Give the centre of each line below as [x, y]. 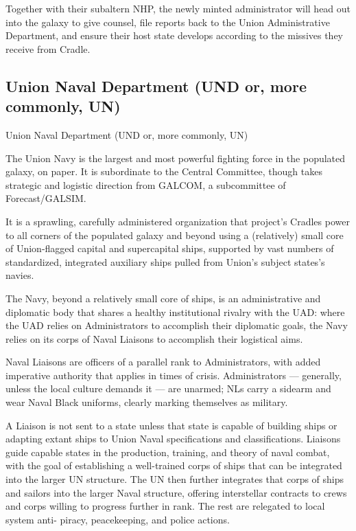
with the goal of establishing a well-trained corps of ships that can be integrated [174, 465]
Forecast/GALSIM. [46, 198]
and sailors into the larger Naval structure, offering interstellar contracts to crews [176, 492]
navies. [20, 275]
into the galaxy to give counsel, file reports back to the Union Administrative [168, 22]
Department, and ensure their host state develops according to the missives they [175, 35]
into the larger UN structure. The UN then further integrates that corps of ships [175, 479]
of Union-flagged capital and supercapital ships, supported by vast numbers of [170, 248]
